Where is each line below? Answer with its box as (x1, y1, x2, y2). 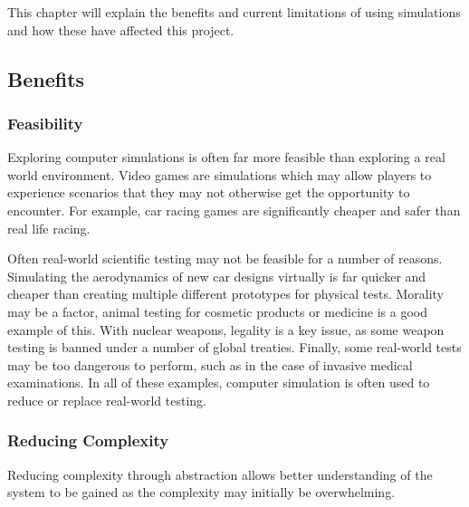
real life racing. (7, 218, 91, 237)
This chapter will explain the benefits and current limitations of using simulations (7, 3, 461, 21)
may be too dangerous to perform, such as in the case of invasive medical (7, 355, 413, 374)
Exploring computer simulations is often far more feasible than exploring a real (7, 148, 445, 167)
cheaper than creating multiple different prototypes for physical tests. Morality (7, 284, 445, 303)
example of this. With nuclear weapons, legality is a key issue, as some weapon (7, 320, 445, 339)
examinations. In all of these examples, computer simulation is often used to (7, 373, 430, 392)
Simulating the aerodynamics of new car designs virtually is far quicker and (7, 266, 426, 285)
